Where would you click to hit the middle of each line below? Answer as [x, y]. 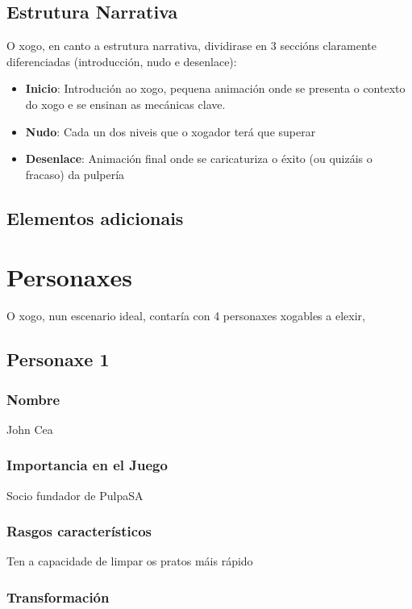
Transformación [58, 597]
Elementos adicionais [95, 217]
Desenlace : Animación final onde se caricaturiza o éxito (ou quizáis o [199, 159]
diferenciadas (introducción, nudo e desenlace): [122, 61]
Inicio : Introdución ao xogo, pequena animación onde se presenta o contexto [215, 88]
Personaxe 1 [58, 359]
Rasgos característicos [79, 531]
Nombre [33, 399]
